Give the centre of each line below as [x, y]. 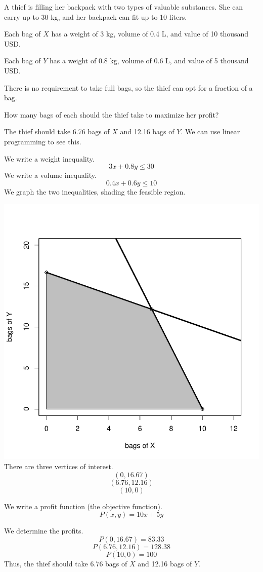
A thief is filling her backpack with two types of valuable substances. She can [124, 7]
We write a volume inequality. [50, 175]
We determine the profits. [44, 531]
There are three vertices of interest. [59, 466]
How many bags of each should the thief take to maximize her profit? [112, 114]
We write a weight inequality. [49, 158]
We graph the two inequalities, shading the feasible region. [95, 191]
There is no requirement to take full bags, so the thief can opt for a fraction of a [128, 87]
